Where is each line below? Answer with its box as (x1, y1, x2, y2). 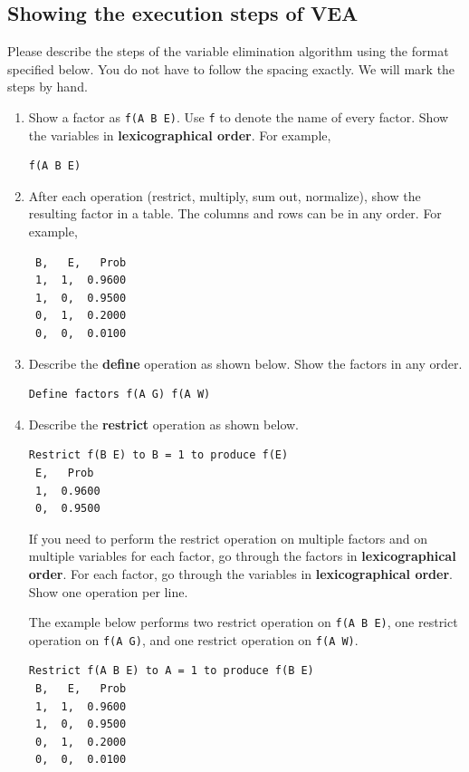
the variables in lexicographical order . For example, (28, 125, 331, 144)
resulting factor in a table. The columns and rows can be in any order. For (28, 204, 442, 223)
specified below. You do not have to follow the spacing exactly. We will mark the (7, 59, 455, 78)
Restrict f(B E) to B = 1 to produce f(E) (28, 449, 289, 462)
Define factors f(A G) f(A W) (28, 388, 211, 401)
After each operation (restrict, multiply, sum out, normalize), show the (28, 186, 421, 205)
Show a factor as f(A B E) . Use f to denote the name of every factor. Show (28, 107, 449, 126)
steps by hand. (7, 77, 88, 96)
